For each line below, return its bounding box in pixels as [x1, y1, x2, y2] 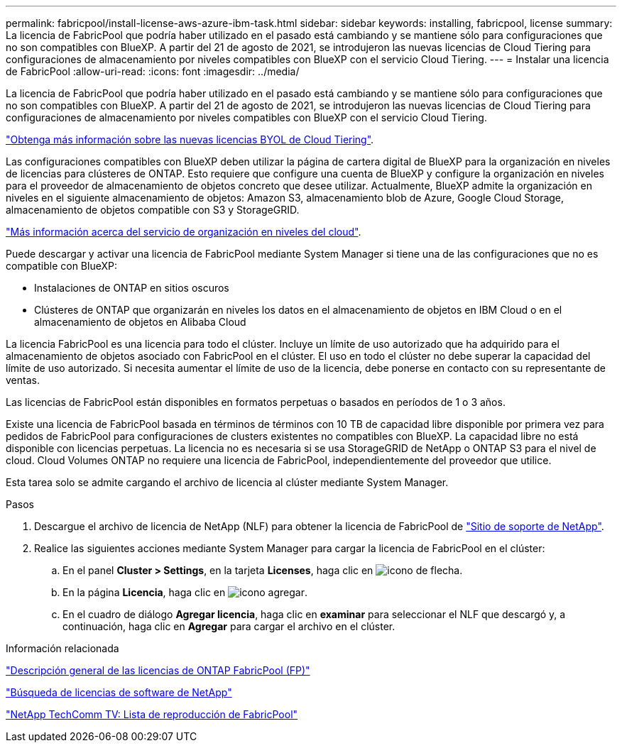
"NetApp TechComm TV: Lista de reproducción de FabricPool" [6, 708, 298, 720]
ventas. [6, 374, 40, 386]
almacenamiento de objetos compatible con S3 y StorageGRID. [6, 204, 300, 216]
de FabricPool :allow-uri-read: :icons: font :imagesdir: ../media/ [6, 65, 300, 77]
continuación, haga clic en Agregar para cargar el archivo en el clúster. [62, 620, 395, 632]
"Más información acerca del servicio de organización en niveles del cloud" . [6, 226, 361, 238]
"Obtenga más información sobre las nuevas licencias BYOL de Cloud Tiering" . [6, 133, 374, 145]
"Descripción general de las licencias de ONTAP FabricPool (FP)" [6, 664, 310, 676]
